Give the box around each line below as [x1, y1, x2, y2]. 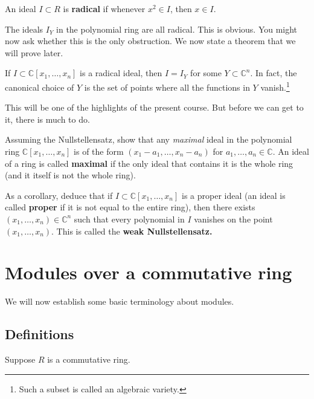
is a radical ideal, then [80, 66, 162, 79]
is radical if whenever [63, 2, 146, 15]
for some [190, 66, 222, 79]
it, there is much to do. [5, 112, 90, 125]
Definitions [5, 325, 74, 343]
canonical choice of [5, 80, 74, 93]
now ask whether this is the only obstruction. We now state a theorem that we [5, 34, 296, 47]
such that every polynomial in [74, 212, 185, 225]
